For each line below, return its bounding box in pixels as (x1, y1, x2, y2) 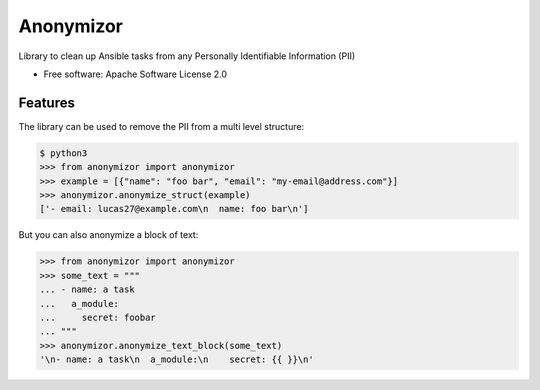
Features (18, 94, 75, 111)
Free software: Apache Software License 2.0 (43, 68, 228, 80)
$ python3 (39, 147, 88, 159)
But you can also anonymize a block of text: (18, 229, 199, 241)
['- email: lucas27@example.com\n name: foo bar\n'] (39, 203, 309, 215)
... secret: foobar (39, 311, 157, 323)
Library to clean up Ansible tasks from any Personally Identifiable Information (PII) (18, 50, 356, 62)
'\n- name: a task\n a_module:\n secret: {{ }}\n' (39, 354, 314, 365)
